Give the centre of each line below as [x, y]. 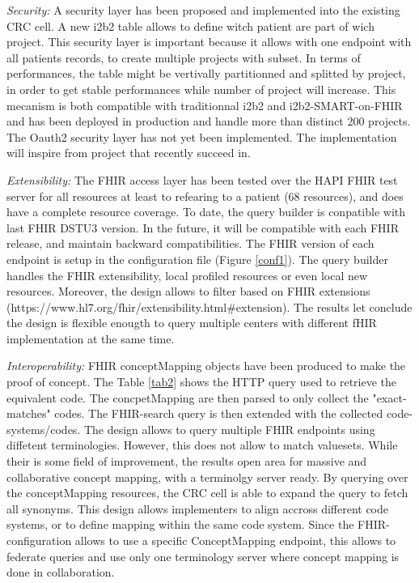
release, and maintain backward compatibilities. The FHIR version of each [190, 243]
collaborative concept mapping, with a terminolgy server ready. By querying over [207, 477]
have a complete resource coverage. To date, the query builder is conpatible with [206, 212]
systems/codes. [44, 429]
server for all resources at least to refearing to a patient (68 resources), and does [205, 196]
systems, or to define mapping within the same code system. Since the [180, 524]
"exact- [389, 397]
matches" [29, 413]
